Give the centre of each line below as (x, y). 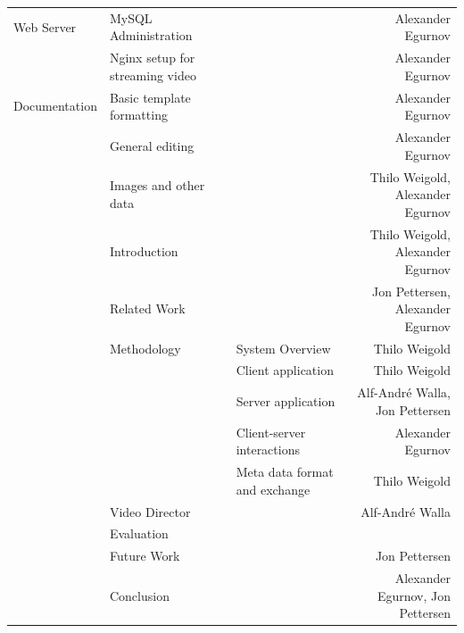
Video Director (150, 511)
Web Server (45, 26)
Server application (286, 401)
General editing (152, 145)
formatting (138, 115)
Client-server (271, 432)
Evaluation (139, 533)
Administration (151, 35)
